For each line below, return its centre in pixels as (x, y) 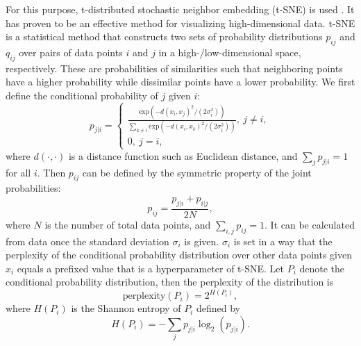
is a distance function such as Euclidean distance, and (183, 155)
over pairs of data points (71, 52)
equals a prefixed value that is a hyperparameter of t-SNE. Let (150, 268)
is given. (202, 241)
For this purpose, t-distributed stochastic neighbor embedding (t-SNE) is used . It (180, 9)
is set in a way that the (283, 241)
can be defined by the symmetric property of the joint (197, 172)
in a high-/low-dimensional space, (230, 52)
